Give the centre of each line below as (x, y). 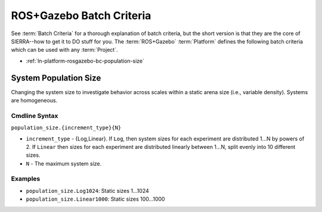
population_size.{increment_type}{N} (66, 128)
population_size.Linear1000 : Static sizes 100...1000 (95, 199)
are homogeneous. (34, 101)
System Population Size (56, 78)
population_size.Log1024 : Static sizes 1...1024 (87, 191)
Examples (26, 179)
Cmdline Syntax (35, 116)
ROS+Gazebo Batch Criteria (81, 15)
